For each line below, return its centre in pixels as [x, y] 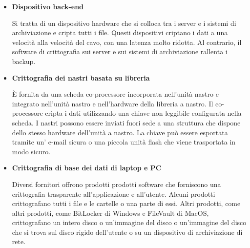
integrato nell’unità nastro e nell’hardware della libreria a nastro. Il [113, 103]
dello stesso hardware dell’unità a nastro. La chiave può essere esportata [120, 132]
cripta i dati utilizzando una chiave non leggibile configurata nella [143, 113]
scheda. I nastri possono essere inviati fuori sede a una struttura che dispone [126, 122]
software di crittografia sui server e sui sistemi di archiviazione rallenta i [120, 52]
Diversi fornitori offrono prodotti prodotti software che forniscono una [116, 184]
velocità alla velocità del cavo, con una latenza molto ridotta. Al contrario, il [127, 42]
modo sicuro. [31, 151]
